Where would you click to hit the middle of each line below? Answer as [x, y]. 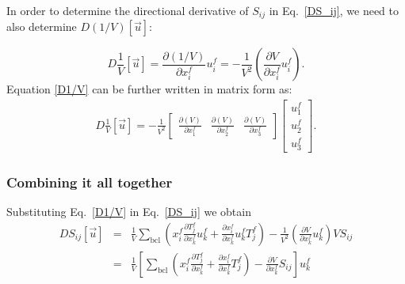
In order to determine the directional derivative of [128, 10]
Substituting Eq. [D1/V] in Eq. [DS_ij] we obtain [129, 212]
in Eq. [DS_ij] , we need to [334, 10]
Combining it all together [90, 182]
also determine [42, 27]
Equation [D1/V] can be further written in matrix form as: [149, 89]
